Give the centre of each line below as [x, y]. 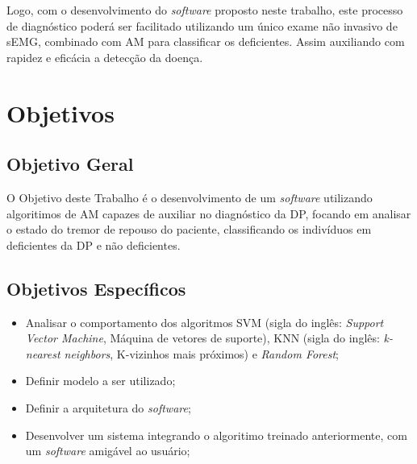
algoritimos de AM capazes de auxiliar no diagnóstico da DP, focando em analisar [209, 213]
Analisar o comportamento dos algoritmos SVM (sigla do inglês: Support [204, 322]
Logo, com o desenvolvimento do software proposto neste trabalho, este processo [205, 10]
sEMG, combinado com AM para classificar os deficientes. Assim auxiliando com [206, 41]
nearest [43, 353]
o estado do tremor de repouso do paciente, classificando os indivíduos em [189, 229]
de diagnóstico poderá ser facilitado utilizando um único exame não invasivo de [202, 25]
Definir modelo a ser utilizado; [100, 381]
